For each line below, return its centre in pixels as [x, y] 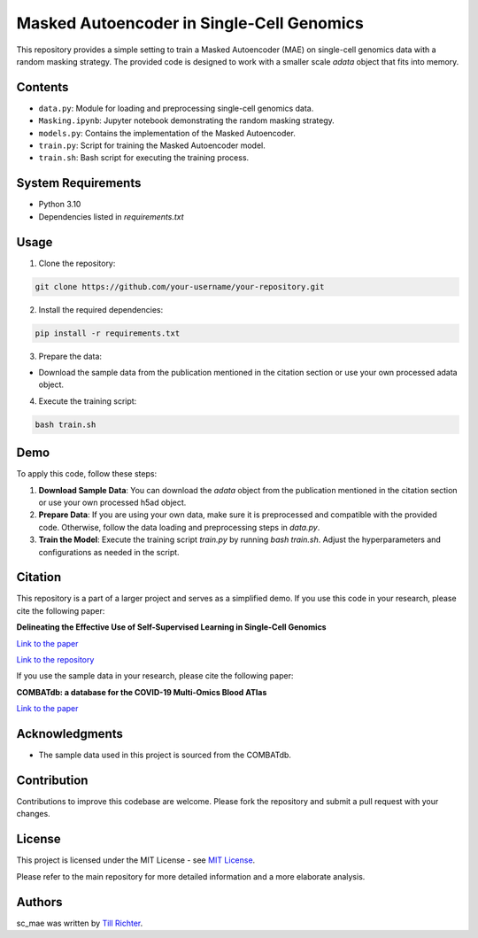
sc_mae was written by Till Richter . [80, 923]
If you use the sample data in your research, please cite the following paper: [155, 676]
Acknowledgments [70, 734]
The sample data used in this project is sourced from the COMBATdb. [165, 755]
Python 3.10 [60, 205]
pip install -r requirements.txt [108, 333]
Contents [42, 87]
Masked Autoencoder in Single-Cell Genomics [190, 23]
